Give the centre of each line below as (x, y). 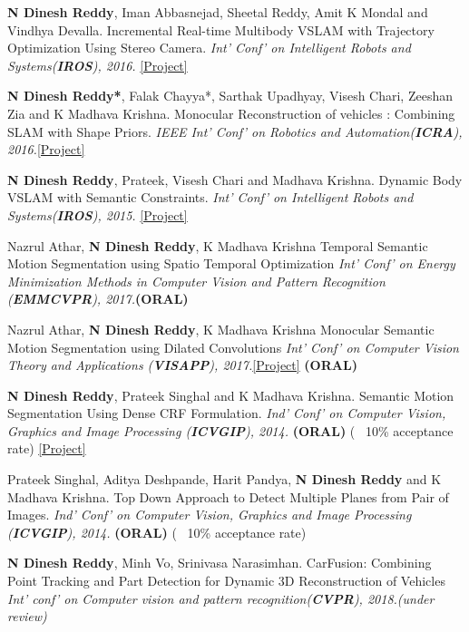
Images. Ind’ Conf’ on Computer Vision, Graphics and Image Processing (210, 515)
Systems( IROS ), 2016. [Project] (98, 65)
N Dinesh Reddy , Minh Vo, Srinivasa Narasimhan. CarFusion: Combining (220, 563)
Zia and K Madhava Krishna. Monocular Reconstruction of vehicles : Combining (231, 113)
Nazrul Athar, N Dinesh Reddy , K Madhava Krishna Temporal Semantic (218, 245)
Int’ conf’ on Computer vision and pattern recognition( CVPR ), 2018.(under (221, 598)
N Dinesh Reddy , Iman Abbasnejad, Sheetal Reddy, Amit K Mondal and (218, 12)
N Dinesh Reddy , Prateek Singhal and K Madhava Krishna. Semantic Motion (231, 395)
